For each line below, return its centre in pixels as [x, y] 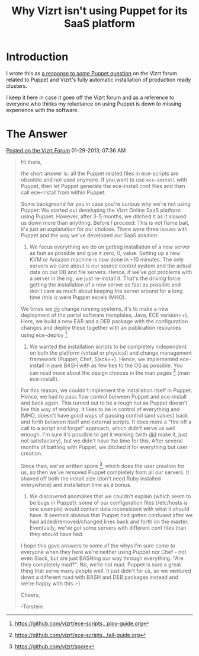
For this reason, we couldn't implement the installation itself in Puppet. [106, 390]
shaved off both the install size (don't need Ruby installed [91, 478]
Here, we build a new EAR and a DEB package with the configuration [104, 321]
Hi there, [31, 162]
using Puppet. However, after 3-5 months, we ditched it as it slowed [103, 216]
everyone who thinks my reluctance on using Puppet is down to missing [94, 104]
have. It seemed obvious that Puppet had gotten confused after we [111, 515]
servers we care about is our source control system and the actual [110, 266]
